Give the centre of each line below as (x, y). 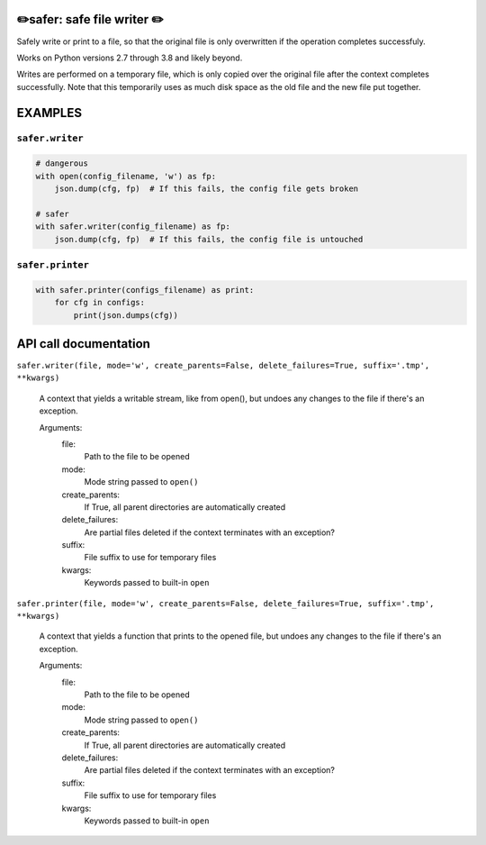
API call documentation (83, 344)
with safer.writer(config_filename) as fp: (133, 227)
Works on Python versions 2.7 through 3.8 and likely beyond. (130, 58)
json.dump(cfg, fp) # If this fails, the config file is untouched (209, 239)
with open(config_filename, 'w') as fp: (126, 176)
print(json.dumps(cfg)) (126, 315)
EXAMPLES (49, 113)
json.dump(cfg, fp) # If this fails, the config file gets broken (207, 189)
